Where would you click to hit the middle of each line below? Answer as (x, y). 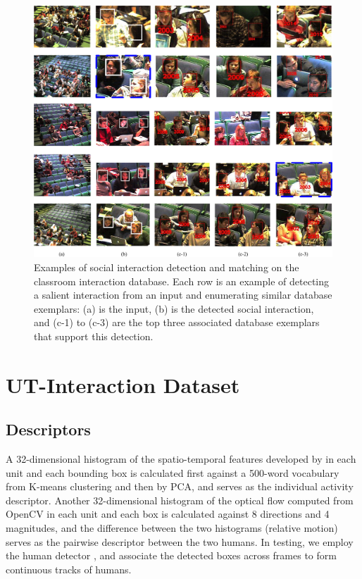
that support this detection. (94, 336)
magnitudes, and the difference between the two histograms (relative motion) (172, 528)
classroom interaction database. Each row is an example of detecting (182, 281)
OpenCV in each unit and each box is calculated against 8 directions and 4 (168, 514)
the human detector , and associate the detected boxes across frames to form (171, 555)
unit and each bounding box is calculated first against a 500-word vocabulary (173, 472)
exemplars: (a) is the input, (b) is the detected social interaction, (174, 308)
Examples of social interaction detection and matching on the (167, 267)
